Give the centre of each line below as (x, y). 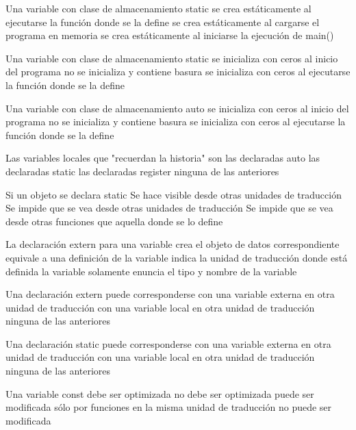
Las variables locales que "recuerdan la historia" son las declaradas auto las (163, 158)
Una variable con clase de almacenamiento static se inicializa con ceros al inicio (172, 58)
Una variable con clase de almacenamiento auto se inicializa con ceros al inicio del (177, 108)
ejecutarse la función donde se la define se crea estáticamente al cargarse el (163, 22)
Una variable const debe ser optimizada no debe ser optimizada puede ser (160, 393)
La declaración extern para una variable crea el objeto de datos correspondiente (173, 244)
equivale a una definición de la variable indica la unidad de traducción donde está (177, 257)
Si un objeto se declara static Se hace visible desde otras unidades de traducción (174, 194)
